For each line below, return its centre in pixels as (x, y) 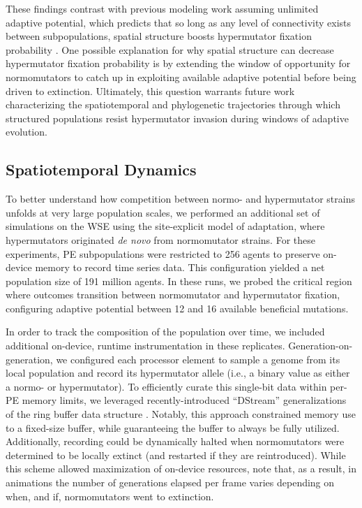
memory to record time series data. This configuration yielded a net (180, 267)
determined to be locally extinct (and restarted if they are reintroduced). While (176, 455)
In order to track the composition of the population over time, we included (165, 332)
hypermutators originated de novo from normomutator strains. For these (160, 239)
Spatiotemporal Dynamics (101, 169)
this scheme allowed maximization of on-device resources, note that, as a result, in (181, 469)
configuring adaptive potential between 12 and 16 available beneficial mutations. (177, 308)
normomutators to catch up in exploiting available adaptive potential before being (181, 77)
